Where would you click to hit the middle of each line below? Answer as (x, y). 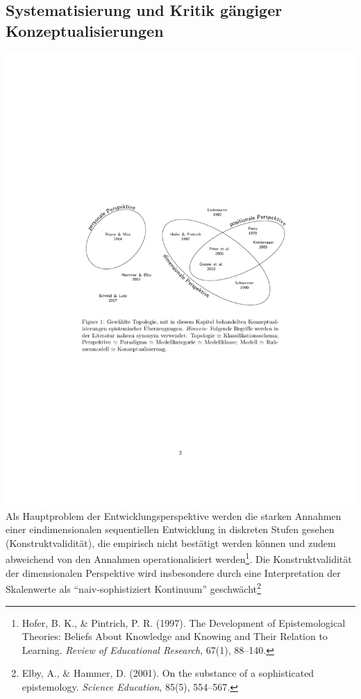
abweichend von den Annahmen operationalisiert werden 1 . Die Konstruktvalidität (179, 558)
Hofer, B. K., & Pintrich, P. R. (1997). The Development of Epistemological (184, 622)
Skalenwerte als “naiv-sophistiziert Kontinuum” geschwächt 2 (133, 588)
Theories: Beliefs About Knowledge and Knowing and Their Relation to (175, 636)
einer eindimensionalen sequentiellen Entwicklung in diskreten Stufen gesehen (170, 529)
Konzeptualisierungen (85, 30)
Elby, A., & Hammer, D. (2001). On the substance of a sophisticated (168, 673)
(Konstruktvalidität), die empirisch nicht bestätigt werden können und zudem (171, 542)
